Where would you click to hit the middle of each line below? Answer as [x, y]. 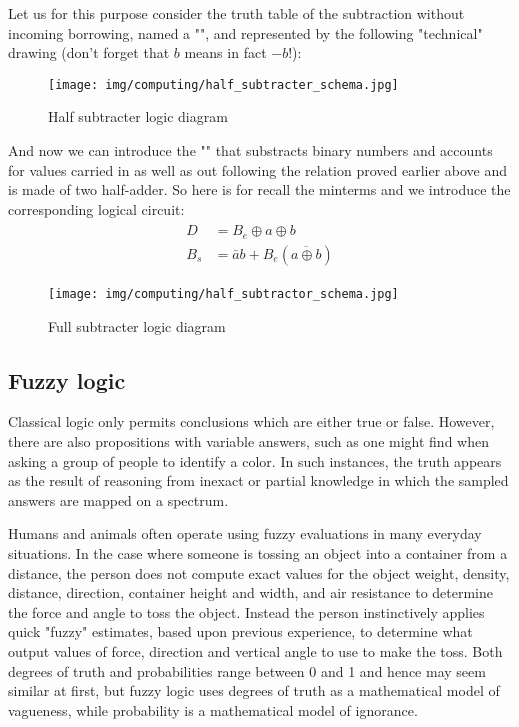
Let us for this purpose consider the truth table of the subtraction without [236, 13]
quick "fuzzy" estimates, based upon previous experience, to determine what [240, 631]
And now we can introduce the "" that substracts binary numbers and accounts [250, 150]
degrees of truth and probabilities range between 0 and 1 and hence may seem [247, 670]
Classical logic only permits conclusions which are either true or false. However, [251, 421]
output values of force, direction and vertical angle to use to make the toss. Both [255, 650]
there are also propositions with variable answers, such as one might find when [248, 441]
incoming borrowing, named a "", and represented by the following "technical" [245, 32]
